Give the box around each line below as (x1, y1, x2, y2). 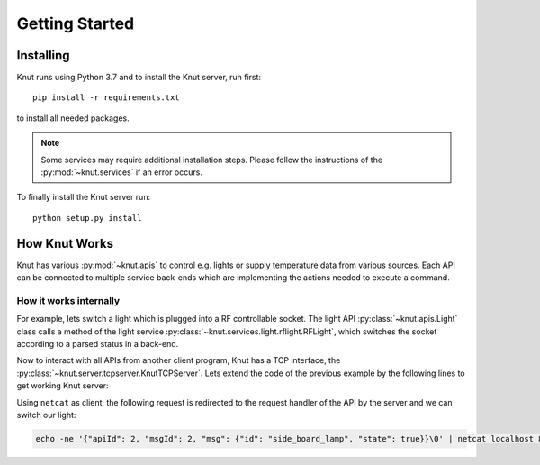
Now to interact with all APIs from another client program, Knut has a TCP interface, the (16, 355, 341, 366)
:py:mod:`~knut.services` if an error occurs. (40, 167, 202, 178)
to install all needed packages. (16, 113, 130, 123)
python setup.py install (32, 213, 142, 223)
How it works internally (16, 294, 121, 306)
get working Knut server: (16, 380, 109, 391)
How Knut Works (16, 235, 114, 251)
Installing (16, 48, 71, 63)
